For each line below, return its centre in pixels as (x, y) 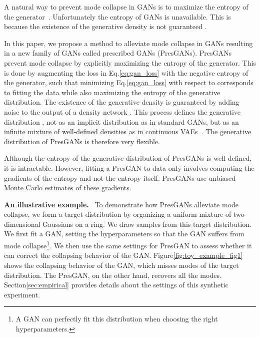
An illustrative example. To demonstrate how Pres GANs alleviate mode (121, 204)
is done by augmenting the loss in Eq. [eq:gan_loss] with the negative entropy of (126, 72)
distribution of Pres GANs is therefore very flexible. (82, 141)
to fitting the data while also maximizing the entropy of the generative (112, 92)
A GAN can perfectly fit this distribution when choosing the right (117, 319)
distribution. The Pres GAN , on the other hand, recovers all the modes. (113, 275)
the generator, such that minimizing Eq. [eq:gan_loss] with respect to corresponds (129, 82)
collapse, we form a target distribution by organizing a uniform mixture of (118, 214)
